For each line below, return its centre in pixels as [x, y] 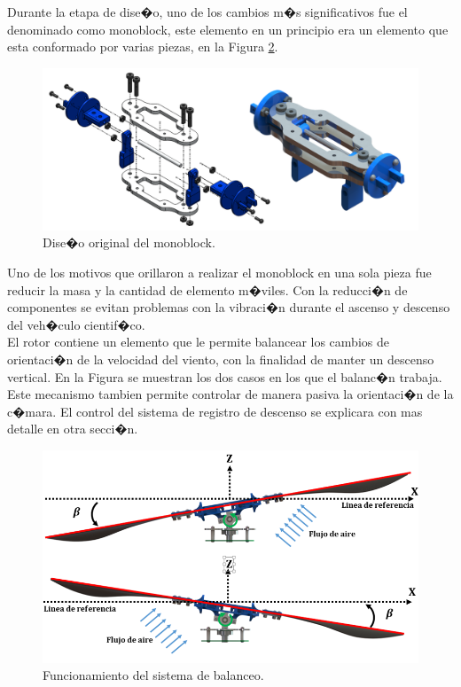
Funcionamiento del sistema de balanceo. [153, 675]
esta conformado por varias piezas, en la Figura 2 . [143, 47]
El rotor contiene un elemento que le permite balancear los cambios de [198, 342]
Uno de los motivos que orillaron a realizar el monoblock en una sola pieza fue [219, 272]
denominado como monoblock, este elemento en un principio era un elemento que [228, 29]
